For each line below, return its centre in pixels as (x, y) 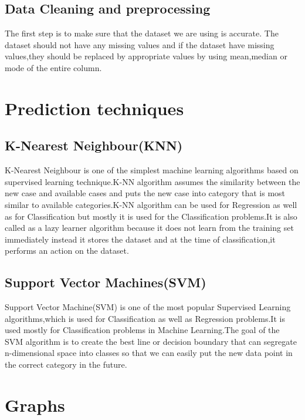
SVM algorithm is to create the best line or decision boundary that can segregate (151, 341)
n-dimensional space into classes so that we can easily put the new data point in (149, 353)
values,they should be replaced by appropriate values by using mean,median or (146, 56)
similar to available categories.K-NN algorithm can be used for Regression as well (151, 204)
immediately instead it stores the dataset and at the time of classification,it (140, 239)
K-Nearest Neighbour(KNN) (94, 145)
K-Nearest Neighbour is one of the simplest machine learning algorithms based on (152, 170)
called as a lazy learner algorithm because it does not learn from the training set (149, 228)
